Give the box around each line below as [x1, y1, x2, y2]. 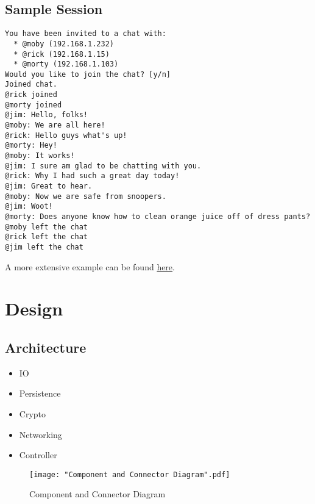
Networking [19, 428, 62, 441]
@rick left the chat [5, 232, 88, 242]
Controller [19, 448, 57, 461]
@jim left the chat [5, 242, 83, 251]
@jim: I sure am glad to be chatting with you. [5, 161, 202, 170]
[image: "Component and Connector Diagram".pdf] [29, 470, 230, 479]
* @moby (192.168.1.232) [13, 39, 114, 48]
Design [5, 296, 63, 321]
